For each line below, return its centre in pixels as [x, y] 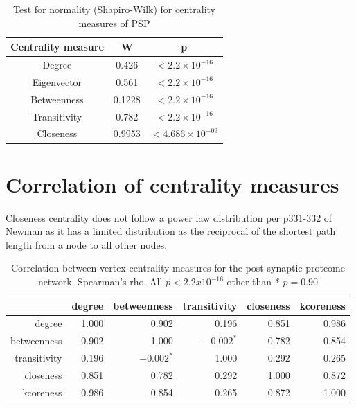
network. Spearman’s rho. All [100, 281]
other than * [253, 281]
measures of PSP [114, 23]
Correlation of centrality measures [172, 184]
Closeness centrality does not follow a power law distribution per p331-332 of [169, 217]
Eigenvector [57, 81]
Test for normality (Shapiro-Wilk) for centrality [114, 9]
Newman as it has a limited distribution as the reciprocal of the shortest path [171, 231]
